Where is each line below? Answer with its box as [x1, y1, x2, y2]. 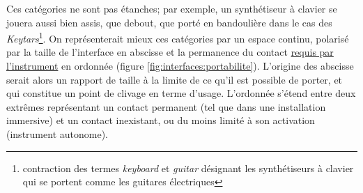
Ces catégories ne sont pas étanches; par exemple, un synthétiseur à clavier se [6, 1, 337, 15]
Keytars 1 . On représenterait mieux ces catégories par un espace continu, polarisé [6, 29, 349, 45]
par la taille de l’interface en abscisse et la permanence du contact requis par [6, 45, 334, 59]
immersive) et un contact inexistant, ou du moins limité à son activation [6, 113, 315, 128]
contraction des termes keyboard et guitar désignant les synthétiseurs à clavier [22, 160, 354, 175]
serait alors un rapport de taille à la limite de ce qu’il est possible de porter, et [6, 72, 343, 86]
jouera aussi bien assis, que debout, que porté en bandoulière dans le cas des [6, 15, 332, 29]
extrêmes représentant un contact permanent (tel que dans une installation [6, 99, 326, 114]
